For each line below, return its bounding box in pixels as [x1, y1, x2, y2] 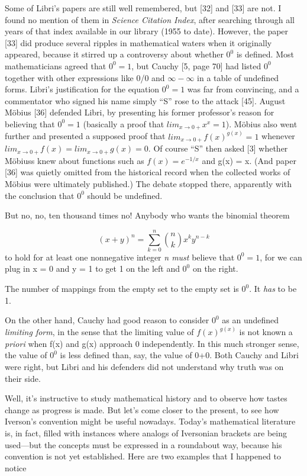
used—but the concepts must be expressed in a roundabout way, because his [5, 438, 282, 451]
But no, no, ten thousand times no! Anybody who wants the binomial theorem [5, 209, 290, 221]
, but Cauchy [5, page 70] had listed [131, 59, 261, 72]
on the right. [192, 262, 238, 275]
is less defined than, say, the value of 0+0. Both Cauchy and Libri [60, 349, 299, 361]
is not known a [239, 326, 293, 338]
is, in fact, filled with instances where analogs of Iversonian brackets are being [5, 426, 287, 439]
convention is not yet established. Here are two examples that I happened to [5, 450, 282, 462]
